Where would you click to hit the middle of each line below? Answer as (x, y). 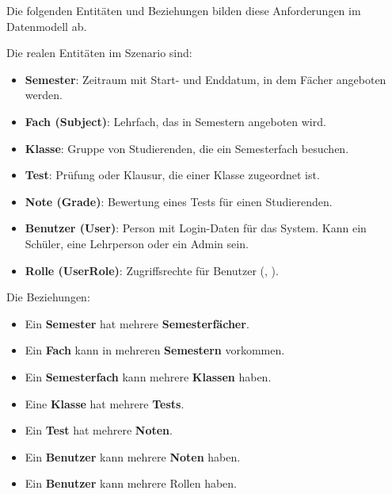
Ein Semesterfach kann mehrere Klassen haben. (148, 376)
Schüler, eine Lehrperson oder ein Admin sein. (137, 243)
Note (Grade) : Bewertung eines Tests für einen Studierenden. (179, 201)
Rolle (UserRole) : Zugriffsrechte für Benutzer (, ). (152, 270)
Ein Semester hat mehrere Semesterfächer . (137, 323)
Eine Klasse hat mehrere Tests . (105, 403)
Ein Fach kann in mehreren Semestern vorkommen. (155, 350)
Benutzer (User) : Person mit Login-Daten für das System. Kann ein (196, 228)
